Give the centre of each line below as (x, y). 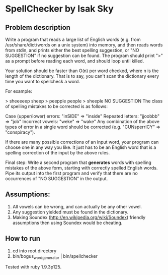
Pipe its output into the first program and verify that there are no (72, 173)
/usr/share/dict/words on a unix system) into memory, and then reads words (84, 45)
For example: (19, 91)
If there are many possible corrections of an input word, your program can (82, 142)
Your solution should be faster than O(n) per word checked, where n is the (82, 71)
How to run (23, 238)
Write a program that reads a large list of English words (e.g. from (73, 39)
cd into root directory (34, 251)
